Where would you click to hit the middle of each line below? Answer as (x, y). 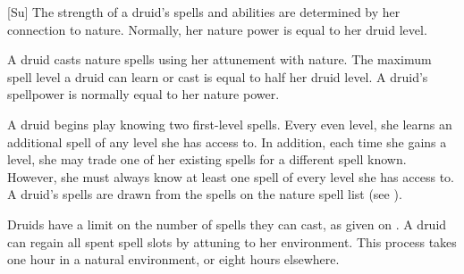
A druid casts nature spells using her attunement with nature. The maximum (219, 59)
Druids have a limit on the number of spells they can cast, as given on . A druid (227, 224)
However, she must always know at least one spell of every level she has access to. (231, 176)
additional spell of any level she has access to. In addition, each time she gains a (227, 141)
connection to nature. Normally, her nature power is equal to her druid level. (217, 29)
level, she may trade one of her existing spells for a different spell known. (207, 159)
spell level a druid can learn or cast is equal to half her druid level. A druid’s (218, 76)
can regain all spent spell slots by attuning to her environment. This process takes (232, 241)
